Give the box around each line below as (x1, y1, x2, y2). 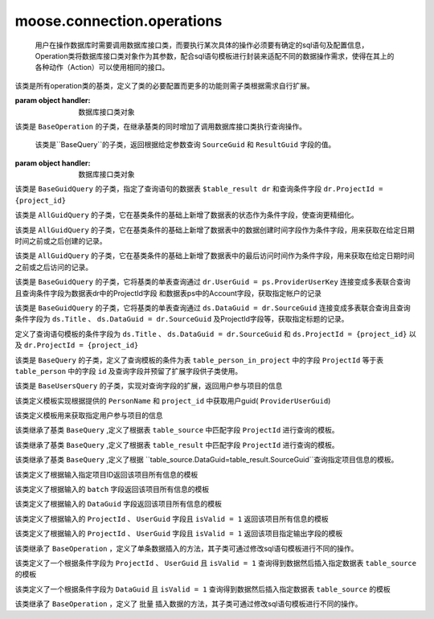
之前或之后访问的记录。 (14, 262, 92, 272)
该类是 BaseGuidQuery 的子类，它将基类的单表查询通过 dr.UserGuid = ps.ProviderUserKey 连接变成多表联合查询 (14, 277, 411, 287)
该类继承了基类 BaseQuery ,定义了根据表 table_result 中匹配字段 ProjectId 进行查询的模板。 (14, 440, 339, 449)
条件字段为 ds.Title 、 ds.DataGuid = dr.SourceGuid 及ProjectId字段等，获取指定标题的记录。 (14, 314, 349, 324)
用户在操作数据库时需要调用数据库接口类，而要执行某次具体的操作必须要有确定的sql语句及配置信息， (35, 40, 369, 50)
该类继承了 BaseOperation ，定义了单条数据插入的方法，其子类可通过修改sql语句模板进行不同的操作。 (14, 543, 358, 553)
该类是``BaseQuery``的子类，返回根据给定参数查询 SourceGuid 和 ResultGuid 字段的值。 (35, 140, 336, 150)
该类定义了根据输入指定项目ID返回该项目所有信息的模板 (14, 469, 199, 479)
